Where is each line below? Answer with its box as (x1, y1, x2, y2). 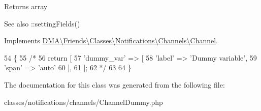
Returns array (4, 1, 48, 11)
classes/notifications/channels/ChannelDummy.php (4, 96, 163, 107)
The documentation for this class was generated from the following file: (4, 79, 225, 90)
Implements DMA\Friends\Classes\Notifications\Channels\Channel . (4, 35, 218, 46)
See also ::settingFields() (4, 18, 80, 29)
